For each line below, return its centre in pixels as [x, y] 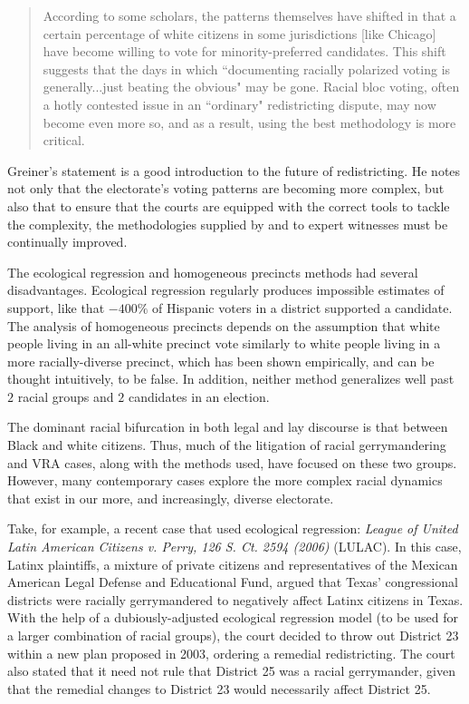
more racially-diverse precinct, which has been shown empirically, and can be [221, 361]
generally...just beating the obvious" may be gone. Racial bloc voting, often [251, 87]
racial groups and [66, 396]
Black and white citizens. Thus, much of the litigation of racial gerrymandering [227, 445]
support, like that [56, 307]
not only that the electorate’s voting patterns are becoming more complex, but [226, 188]
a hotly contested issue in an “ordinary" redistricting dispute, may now [239, 104]
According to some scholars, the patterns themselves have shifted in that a [249, 15]
